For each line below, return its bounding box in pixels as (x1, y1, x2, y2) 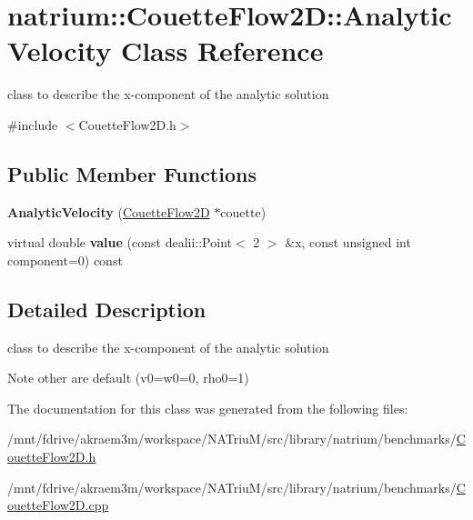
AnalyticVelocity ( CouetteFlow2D (7, 202, 210, 221)
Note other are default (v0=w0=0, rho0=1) (7, 368, 249, 387)
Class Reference (120, 32, 324, 69)
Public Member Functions (7, 159, 257, 187)
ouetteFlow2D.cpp (7, 495, 109, 515)
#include (7, 115, 58, 134)
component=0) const (7, 250, 123, 269)
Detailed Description (7, 295, 206, 323)
